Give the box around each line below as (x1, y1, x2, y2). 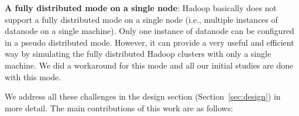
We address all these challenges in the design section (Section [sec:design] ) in (5, 90, 281, 103)
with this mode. (5, 70, 61, 83)
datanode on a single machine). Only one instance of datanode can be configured (5, 25, 294, 37)
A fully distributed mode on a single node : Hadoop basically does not (5, 2, 277, 13)
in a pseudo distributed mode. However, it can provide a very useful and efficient (5, 36, 294, 48)
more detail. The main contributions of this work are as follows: (5, 101, 233, 114)
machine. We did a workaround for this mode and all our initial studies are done (5, 59, 294, 71)
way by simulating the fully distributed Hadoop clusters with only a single (5, 47, 271, 60)
